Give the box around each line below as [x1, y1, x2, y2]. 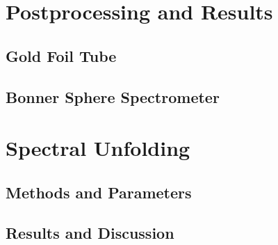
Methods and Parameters [6, 181, 192, 203]
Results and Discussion [6, 222, 174, 244]
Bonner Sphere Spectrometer [6, 86, 220, 107]
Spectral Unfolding [6, 134, 190, 162]
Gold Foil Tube [6, 45, 117, 66]
